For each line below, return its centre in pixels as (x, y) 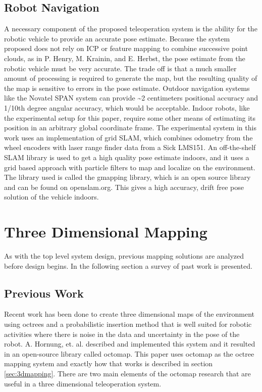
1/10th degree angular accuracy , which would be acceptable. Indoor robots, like (127, 107)
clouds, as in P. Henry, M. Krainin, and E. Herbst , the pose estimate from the (125, 58)
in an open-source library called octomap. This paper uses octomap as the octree (129, 353)
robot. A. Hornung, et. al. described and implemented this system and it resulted (130, 344)
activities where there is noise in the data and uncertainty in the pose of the (122, 334)
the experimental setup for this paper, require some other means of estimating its (130, 117)
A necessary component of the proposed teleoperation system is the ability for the (131, 29)
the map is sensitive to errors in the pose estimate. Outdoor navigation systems (127, 88)
